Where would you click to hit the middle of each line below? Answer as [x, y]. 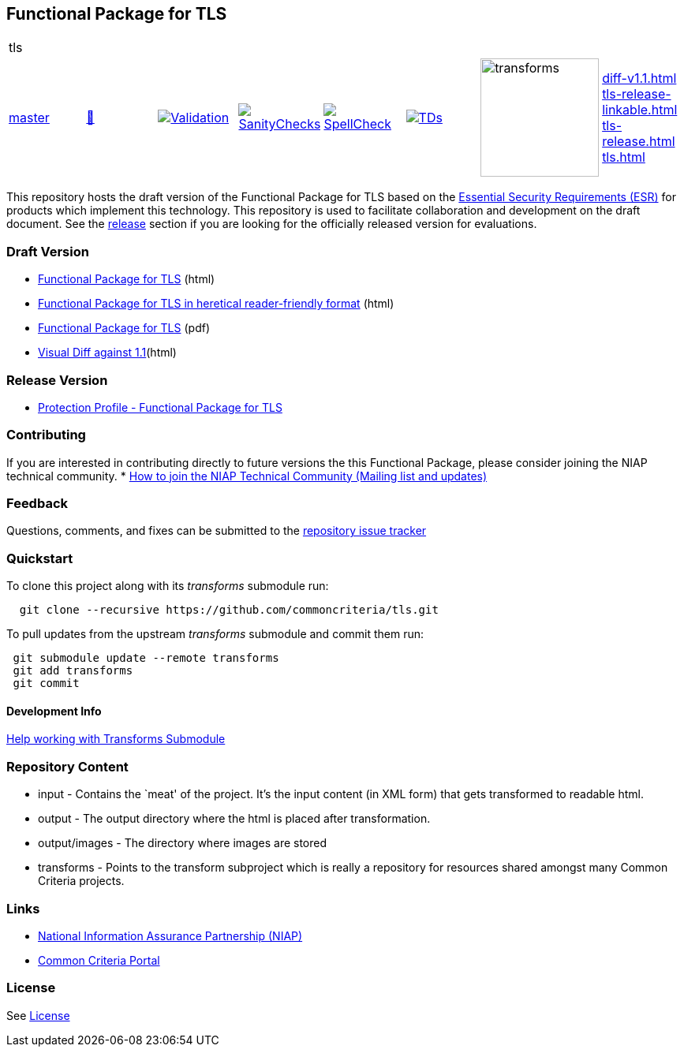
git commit [46, 683]
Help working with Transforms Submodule [116, 739]
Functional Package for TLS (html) [127, 279]
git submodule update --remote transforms [146, 658]
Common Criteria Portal [99, 960]
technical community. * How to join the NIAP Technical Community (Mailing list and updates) [247, 476]
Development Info [54, 711]
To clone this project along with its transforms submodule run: [168, 586]
